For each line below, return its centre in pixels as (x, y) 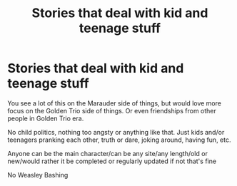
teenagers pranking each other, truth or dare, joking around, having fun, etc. (119, 140)
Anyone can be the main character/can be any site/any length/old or (108, 153)
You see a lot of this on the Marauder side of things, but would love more (114, 103)
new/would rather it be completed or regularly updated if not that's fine (112, 161)
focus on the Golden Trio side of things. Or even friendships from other (112, 110)
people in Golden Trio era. (46, 118)
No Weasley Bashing (38, 175)
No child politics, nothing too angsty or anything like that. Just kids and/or (116, 132)
